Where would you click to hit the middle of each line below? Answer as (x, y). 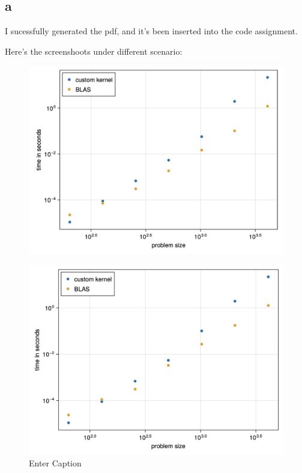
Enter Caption (55, 462)
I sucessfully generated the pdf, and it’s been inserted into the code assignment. (151, 31)
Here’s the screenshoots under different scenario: (94, 51)
